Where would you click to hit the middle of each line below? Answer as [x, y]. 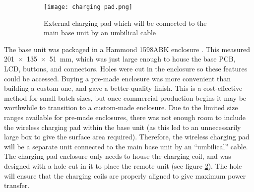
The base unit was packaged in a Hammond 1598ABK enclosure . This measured [127, 49]
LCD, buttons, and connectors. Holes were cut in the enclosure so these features [126, 69]
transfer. [17, 185]
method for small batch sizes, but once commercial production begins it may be [125, 97]
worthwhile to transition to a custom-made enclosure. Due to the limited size [121, 107]
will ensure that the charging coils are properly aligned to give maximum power [125, 175]
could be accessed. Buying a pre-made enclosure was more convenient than [118, 78]
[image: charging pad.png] [88, 7]
